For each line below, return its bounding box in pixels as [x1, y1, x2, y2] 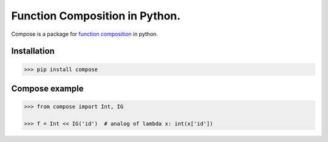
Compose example [11, 83, 84, 93]
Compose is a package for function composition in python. [11, 30, 158, 38]
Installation [11, 46, 55, 56]
